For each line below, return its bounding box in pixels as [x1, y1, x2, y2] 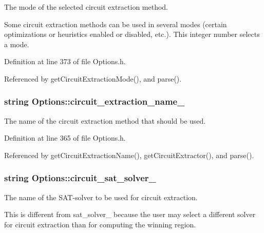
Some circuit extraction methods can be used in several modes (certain [4, 18, 227, 29]
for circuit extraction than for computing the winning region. [4, 219, 196, 229]
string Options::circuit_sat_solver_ [4, 171, 156, 184]
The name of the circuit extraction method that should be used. [4, 115, 206, 126]
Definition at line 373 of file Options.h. [4, 56, 126, 67]
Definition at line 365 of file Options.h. [4, 132, 126, 143]
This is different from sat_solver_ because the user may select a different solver [4, 209, 256, 220]
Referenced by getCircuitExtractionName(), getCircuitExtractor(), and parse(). [4, 149, 254, 160]
